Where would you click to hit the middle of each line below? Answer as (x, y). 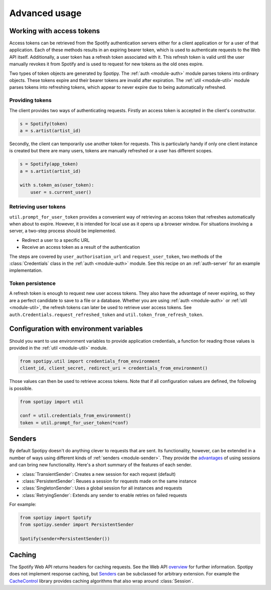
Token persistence (33, 283)
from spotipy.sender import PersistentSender (77, 525)
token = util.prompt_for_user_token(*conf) (74, 423)
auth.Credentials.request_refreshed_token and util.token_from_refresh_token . (106, 315)
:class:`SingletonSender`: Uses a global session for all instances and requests (102, 488)
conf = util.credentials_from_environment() (76, 416)
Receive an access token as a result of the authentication (81, 247)
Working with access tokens (55, 31)
